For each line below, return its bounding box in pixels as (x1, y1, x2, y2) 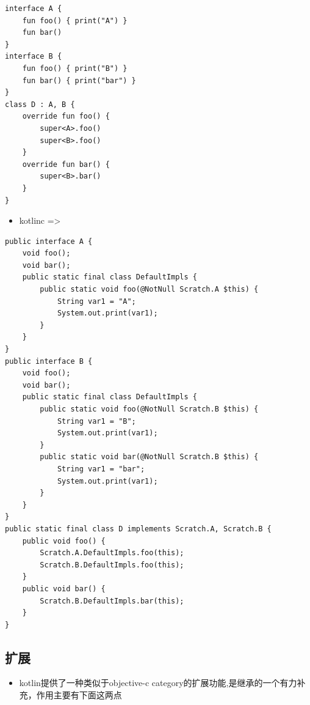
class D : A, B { (5, 100, 75, 109)
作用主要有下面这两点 (36, 688, 122, 701)
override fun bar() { (22, 160, 110, 169)
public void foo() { (22, 536, 106, 545)
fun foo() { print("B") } (22, 64, 128, 73)
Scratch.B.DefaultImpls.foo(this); (40, 560, 184, 569)
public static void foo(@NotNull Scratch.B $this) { (40, 405, 259, 413)
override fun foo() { (22, 112, 110, 121)
